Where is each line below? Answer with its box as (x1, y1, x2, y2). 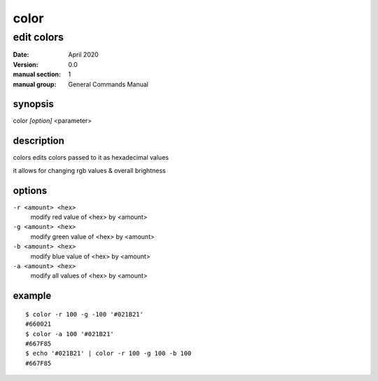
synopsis (13, 98, 54, 110)
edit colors (13, 31, 64, 43)
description (13, 135, 64, 147)
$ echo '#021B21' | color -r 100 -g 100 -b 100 (25, 349, 192, 357)
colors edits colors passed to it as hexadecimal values (13, 153, 169, 162)
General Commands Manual (68, 80, 148, 88)
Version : (13, 60, 38, 69)
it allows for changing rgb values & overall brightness (13, 166, 166, 174)
